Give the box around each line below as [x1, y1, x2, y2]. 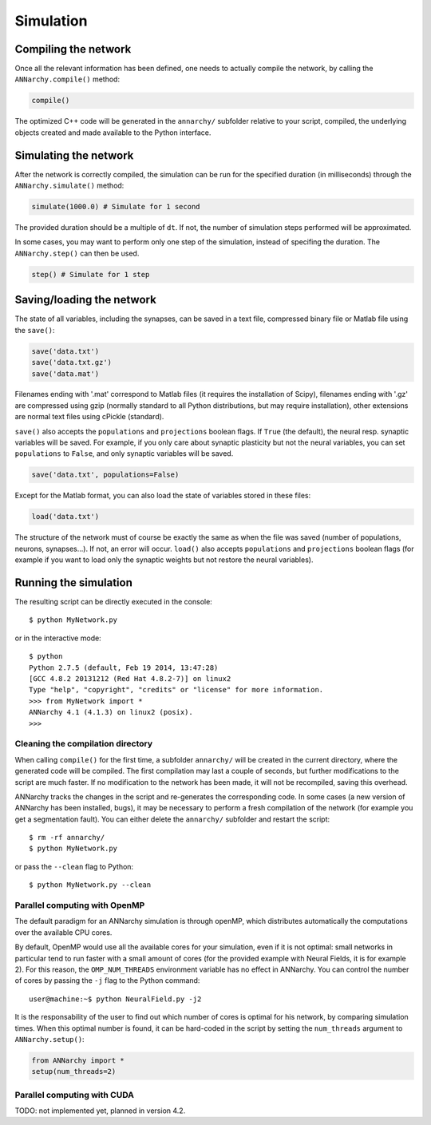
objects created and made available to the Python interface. [14, 128, 212, 137]
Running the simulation [14, 576, 133, 589]
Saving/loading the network [14, 293, 157, 307]
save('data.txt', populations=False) [31, 470, 180, 479]
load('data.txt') [31, 512, 100, 521]
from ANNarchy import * [31, 1056, 125, 1065]
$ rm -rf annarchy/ [29, 833, 105, 842]
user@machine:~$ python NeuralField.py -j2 [29, 994, 202, 1004]
